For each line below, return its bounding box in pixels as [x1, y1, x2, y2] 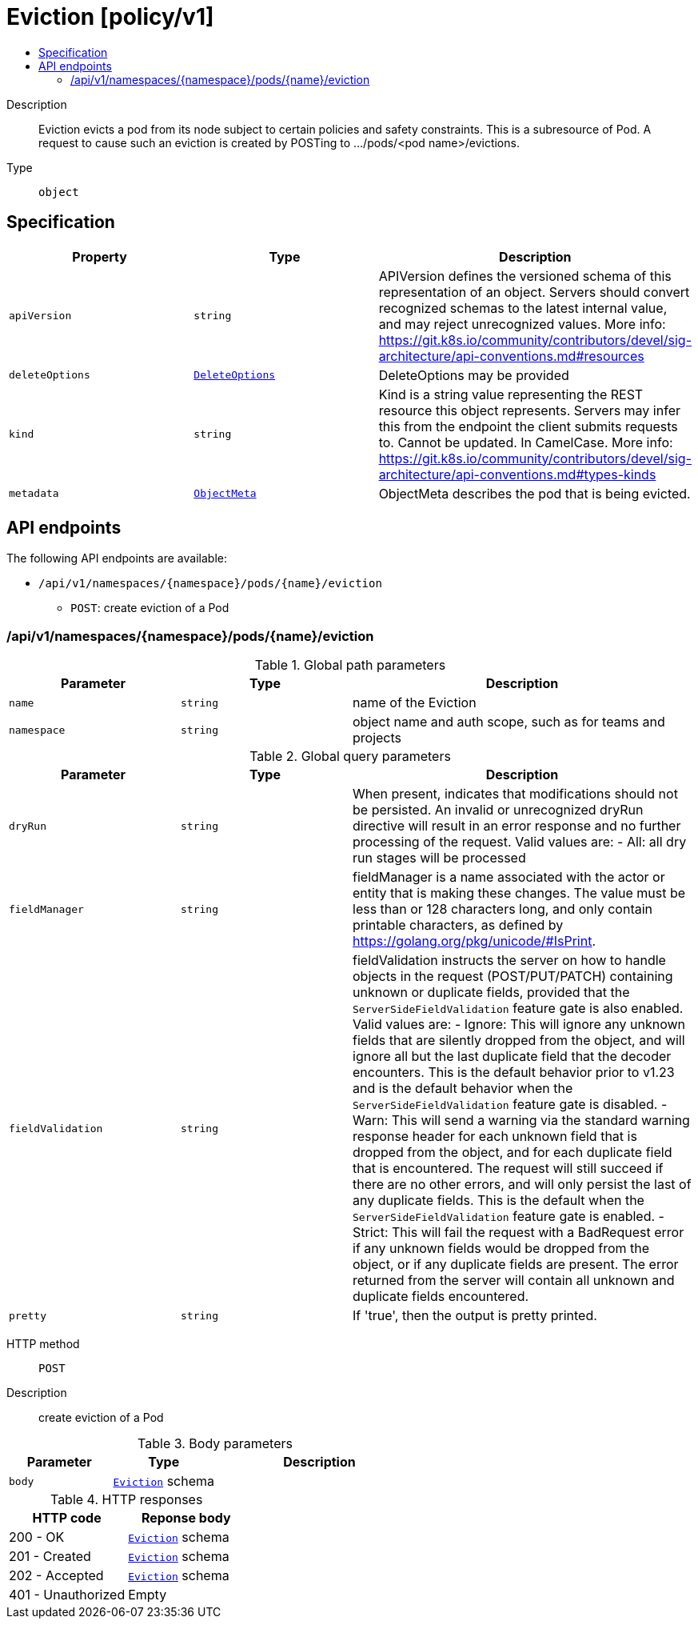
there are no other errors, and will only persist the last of [353, 1176, 692, 1193]
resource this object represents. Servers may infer [378, 402, 680, 418]
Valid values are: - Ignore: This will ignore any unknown [353, 1016, 685, 1033]
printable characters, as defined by [353, 917, 564, 934]
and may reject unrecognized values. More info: [378, 315, 666, 332]
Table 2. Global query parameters [249, 748, 451, 765]
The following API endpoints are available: [6, 551, 227, 566]
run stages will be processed [353, 850, 526, 867]
